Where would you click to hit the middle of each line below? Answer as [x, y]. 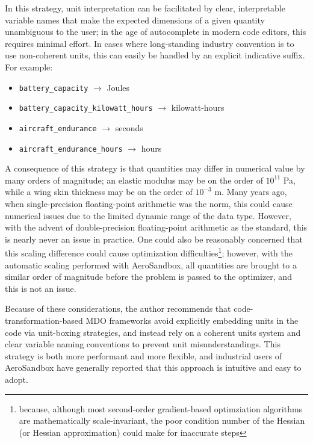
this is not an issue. [41, 288]
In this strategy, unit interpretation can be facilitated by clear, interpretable [145, 8]
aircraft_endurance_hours [71, 149]
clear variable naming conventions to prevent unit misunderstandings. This [143, 344]
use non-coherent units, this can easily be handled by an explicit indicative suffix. [155, 55]
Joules [118, 87]
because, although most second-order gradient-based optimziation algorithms [161, 408]
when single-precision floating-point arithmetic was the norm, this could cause [149, 203]
